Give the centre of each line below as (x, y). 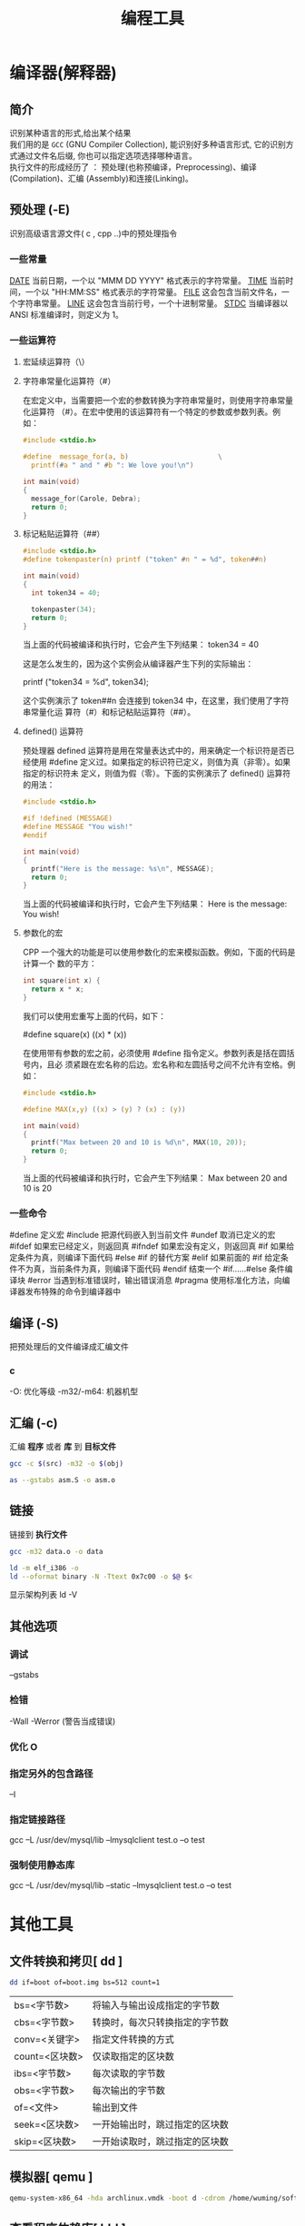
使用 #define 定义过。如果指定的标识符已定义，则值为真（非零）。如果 (161, 762)
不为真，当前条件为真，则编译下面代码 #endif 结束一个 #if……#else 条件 (151, 1269)
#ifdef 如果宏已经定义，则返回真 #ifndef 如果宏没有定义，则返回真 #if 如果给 (152, 1246)
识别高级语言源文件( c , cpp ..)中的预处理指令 (93, 233)
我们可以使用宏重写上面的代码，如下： (94, 1016)
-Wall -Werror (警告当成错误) (63, 1721)
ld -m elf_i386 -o (44, 1568)
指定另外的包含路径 (51, 1774)
